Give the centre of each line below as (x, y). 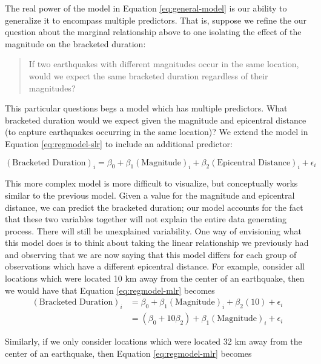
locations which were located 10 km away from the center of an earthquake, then (155, 278)
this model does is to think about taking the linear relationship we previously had (157, 243)
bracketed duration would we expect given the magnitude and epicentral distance (156, 120)
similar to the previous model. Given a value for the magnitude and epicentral (150, 195)
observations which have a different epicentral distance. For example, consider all (155, 266)
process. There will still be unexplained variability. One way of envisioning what (154, 230)
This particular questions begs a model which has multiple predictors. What (146, 108)
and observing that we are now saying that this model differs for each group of (151, 254)
